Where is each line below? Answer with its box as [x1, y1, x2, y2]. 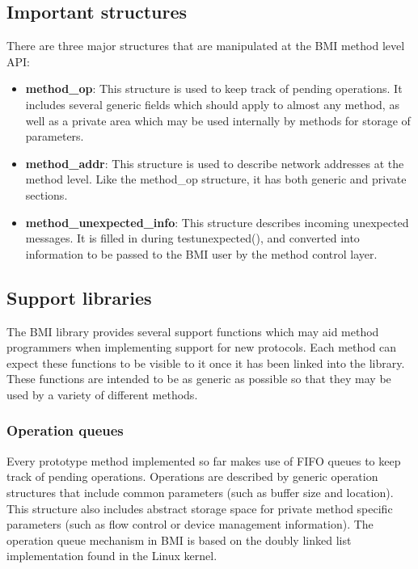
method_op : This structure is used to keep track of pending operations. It [25, 80, 403, 97]
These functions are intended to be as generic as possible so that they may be [6, 370, 391, 387]
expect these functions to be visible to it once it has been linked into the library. [6, 354, 405, 371]
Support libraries [6, 284, 152, 310]
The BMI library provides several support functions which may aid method [6, 322, 379, 339]
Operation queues [6, 420, 124, 440]
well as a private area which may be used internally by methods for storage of [25, 112, 411, 129]
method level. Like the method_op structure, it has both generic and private [25, 171, 407, 188]
